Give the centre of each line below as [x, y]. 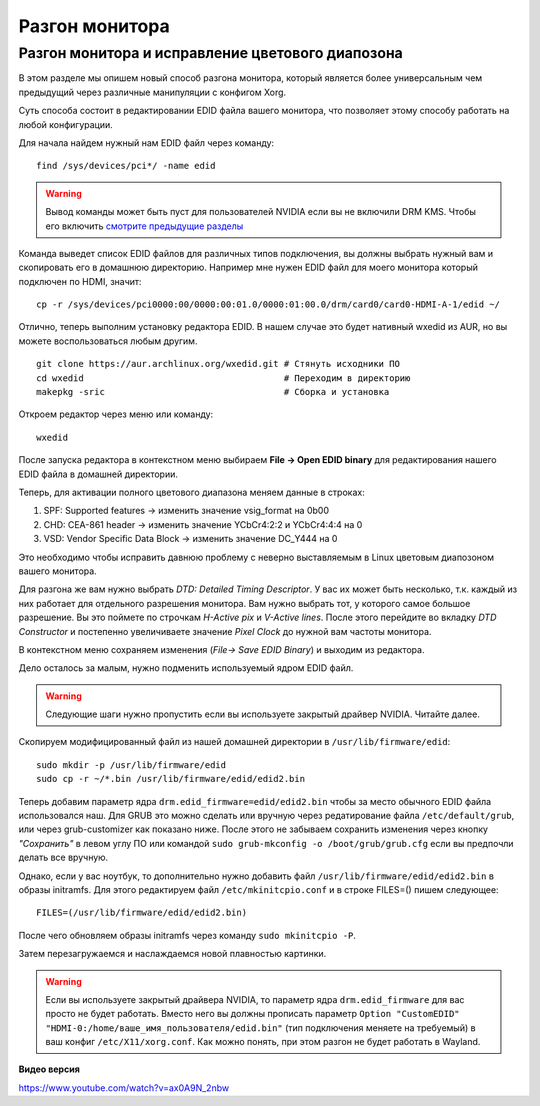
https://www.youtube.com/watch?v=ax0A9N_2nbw [124, 1087]
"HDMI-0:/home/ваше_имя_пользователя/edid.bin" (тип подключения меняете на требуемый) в [260, 1027]
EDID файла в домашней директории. [98, 474]
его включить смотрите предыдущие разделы [144, 226]
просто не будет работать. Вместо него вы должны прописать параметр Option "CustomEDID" [252, 1014]
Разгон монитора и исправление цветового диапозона [211, 53]
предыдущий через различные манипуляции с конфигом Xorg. [152, 92]
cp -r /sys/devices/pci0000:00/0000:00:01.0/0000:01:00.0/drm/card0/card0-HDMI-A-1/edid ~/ [268, 304]
